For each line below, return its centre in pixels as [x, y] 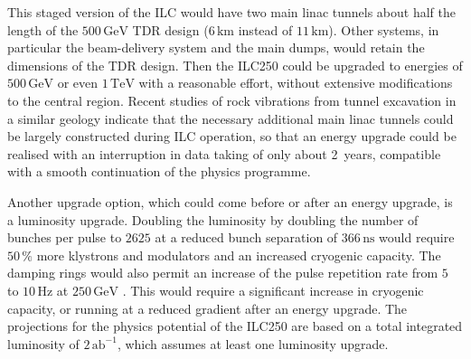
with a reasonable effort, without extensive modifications [296, 83]
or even [78, 83]
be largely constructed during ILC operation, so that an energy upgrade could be [232, 136]
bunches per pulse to [65, 237]
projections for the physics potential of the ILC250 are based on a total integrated [235, 326]
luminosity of [43, 343]
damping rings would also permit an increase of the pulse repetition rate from [223, 273]
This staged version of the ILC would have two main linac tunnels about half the [231, 12]
